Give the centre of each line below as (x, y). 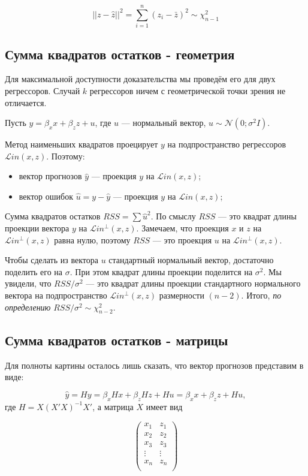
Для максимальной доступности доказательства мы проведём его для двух (140, 79)
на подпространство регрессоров (227, 144)
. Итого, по (261, 295)
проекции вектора (37, 228)
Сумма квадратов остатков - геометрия (120, 54)
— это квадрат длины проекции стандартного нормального (193, 283)
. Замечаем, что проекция (182, 228)
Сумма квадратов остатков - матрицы (117, 340)
